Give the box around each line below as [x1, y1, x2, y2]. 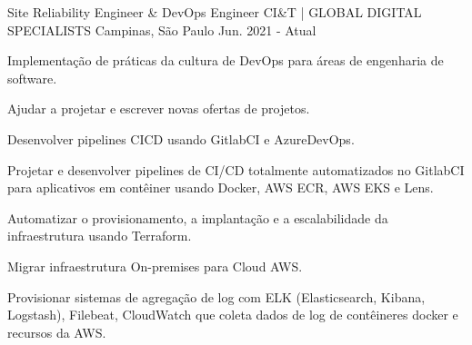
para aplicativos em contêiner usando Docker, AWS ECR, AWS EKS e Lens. [7, 178, 434, 197]
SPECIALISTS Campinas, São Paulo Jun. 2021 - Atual [7, 20, 316, 39]
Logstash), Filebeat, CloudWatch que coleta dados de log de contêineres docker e [7, 305, 458, 324]
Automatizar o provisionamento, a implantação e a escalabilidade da [7, 208, 388, 227]
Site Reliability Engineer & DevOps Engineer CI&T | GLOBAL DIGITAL [7, 3, 422, 21]
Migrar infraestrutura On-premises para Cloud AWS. [7, 256, 303, 275]
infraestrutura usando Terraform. [7, 226, 192, 245]
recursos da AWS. [7, 322, 106, 341]
